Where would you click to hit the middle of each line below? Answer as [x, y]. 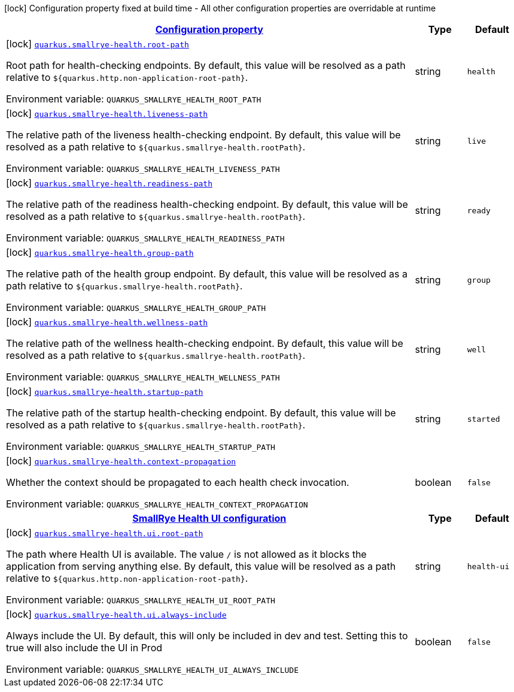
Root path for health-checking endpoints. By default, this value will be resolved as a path [206, 65]
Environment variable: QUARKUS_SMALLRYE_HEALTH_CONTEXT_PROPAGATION [157, 504]
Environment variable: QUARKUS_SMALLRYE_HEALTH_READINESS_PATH [145, 238]
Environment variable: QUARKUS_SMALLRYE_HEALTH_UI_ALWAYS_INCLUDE [152, 669]
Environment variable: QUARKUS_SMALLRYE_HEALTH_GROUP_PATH [136, 307]
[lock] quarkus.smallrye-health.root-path [98, 44]
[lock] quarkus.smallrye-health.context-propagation [121, 461]
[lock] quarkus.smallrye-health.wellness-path [107, 322]
